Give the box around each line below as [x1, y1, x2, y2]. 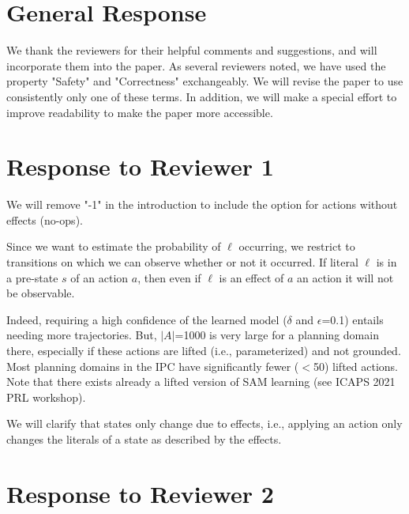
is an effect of [219, 269, 284, 285]
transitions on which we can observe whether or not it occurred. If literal [6, 254, 358, 270]
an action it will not [297, 269, 394, 285]
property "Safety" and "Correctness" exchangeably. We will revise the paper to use [6, 73, 403, 89]
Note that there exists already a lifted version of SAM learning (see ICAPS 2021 [6, 373, 396, 390]
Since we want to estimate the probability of [6, 238, 221, 255]
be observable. [6, 285, 75, 301]
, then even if [137, 269, 201, 285]
